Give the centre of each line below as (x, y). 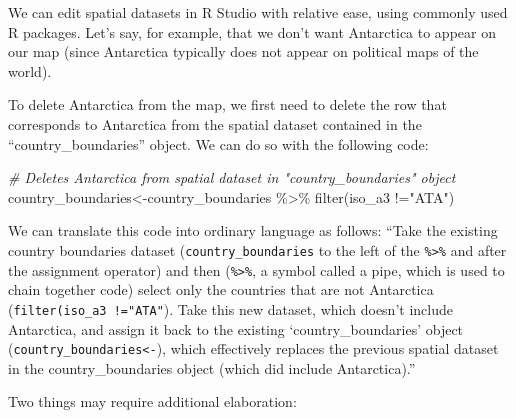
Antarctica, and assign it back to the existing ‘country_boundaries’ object (236, 328)
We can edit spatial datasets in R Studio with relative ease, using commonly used (258, 12)
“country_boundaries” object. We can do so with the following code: (218, 143)
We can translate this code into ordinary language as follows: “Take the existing (253, 230)
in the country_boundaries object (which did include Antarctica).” (212, 367)
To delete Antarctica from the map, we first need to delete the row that (227, 104)
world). (30, 70)
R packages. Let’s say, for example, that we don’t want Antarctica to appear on (252, 31)
